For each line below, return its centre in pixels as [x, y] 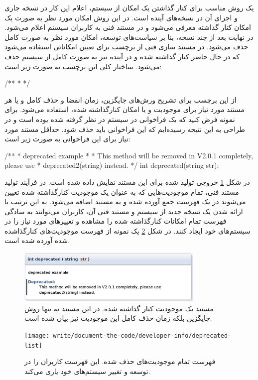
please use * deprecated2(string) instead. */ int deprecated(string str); [112, 165]
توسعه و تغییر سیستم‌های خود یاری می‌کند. [87, 371]
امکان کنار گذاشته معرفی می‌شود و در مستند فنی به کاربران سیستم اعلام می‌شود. [128, 27]
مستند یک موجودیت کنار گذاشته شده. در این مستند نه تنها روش [119, 308]
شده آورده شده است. [37, 240]
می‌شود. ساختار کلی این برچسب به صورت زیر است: [83, 66]
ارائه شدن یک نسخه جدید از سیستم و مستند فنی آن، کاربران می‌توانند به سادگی [124, 211]
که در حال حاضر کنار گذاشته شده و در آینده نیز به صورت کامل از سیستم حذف [122, 56]
